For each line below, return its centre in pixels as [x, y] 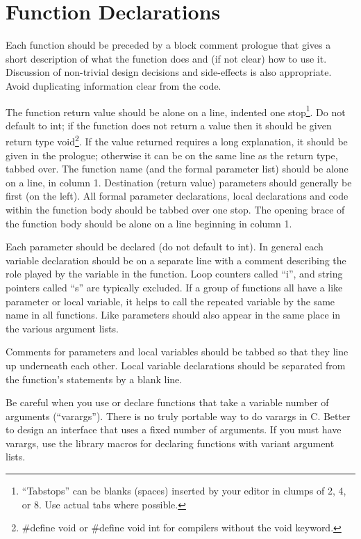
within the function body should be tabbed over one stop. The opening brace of [175, 209]
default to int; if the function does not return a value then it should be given [169, 125]
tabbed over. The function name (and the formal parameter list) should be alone [177, 169]
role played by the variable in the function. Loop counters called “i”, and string [174, 274]
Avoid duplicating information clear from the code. [114, 85]
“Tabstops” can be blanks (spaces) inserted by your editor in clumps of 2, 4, [184, 491]
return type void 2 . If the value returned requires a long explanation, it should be [177, 140]
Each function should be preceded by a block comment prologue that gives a [168, 45]
